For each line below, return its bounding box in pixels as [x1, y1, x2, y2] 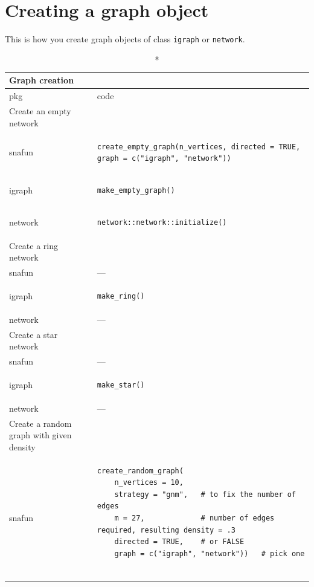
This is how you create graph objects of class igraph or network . [5, 33, 245, 45]
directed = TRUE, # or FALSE [114, 537, 245, 546]
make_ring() [97, 291, 145, 300]
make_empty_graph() [97, 186, 175, 195]
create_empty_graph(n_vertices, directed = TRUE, [97, 142, 301, 151]
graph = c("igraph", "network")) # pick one [114, 549, 305, 558]
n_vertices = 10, [114, 478, 184, 487]
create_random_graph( [97, 466, 184, 475]
